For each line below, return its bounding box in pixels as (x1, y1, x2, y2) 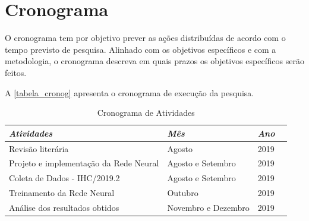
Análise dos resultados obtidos (9, 201, 119, 213)
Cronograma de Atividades (97, 106, 195, 119)
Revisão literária (9, 142, 69, 154)
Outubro (167, 187, 198, 199)
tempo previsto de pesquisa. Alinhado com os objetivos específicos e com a (5, 43, 276, 55)
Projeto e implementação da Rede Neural (9, 157, 159, 169)
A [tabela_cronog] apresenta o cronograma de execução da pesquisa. (5, 86, 254, 99)
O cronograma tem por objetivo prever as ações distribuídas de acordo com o (5, 31, 286, 44)
